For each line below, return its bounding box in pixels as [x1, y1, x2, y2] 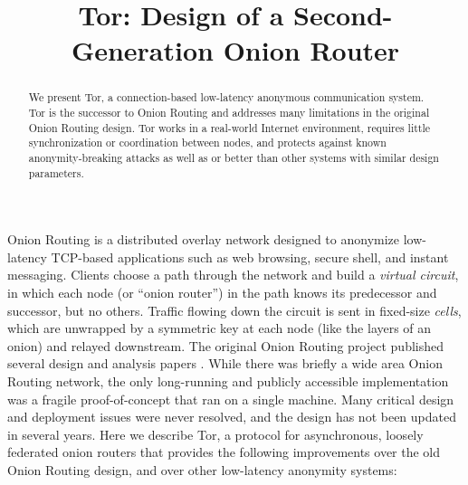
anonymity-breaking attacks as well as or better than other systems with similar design [28, 149, 439, 165]
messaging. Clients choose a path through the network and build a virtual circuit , [7, 265, 459, 284]
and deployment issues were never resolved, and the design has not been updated [7, 407, 457, 426]
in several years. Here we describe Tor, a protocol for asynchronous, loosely [7, 424, 424, 443]
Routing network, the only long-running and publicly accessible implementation [7, 372, 449, 391]
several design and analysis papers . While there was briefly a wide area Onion [7, 354, 443, 373]
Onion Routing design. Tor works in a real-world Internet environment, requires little [28, 119, 431, 135]
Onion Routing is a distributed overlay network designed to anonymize [7, 230, 400, 249]
